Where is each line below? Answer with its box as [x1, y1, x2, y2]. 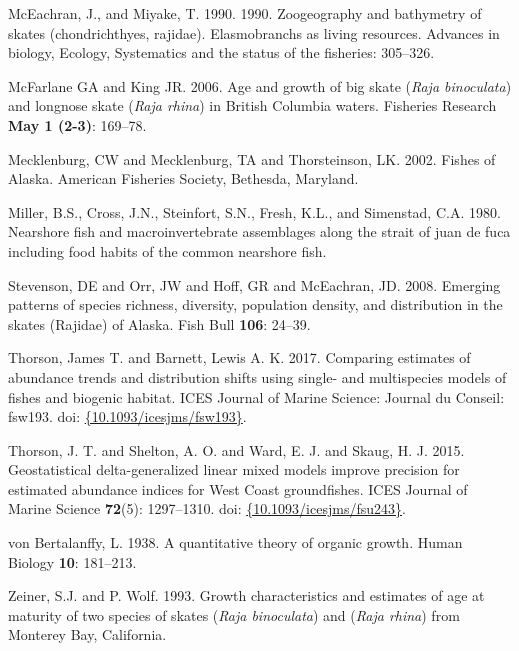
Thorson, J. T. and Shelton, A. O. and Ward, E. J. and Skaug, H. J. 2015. [8, 439, 465, 460]
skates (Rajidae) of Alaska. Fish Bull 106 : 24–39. [8, 313, 311, 334]
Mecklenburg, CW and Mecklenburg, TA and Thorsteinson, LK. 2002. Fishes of [8, 148, 496, 169]
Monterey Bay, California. [8, 624, 167, 645]
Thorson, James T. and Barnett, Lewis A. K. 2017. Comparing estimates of [8, 347, 471, 368]
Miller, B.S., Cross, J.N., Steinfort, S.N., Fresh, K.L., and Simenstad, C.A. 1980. [8, 201, 501, 222]
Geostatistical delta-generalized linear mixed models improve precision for [8, 459, 460, 480]
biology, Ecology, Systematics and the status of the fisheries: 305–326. [8, 42, 435, 63]
